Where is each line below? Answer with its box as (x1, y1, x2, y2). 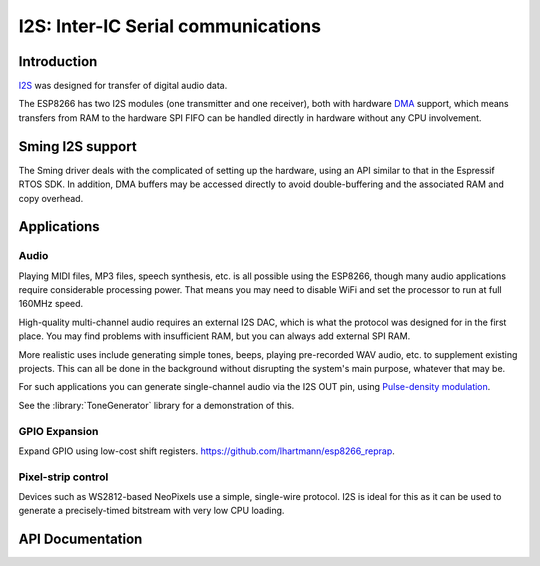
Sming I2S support (18, 138, 137, 155)
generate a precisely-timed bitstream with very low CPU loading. (18, 505, 285, 517)
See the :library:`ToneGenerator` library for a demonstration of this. (18, 399, 295, 411)
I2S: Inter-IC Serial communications (18, 15, 322, 37)
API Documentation (18, 531, 143, 548)
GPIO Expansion (18, 424, 99, 438)
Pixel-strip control (18, 470, 109, 484)
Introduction (18, 53, 98, 70)
